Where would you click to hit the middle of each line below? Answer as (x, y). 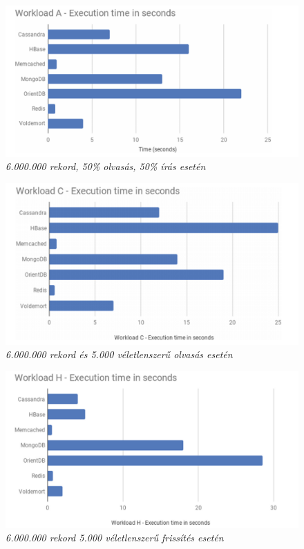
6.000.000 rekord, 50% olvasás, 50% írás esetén (106, 166)
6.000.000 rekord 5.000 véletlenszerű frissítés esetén (115, 538)
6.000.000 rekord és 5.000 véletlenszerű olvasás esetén (119, 354)
